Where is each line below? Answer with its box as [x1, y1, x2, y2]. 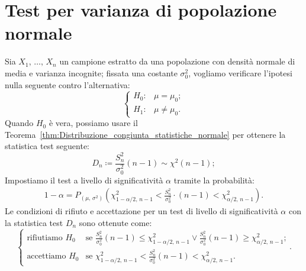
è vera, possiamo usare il [49, 117, 138, 129]
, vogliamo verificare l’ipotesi [188, 66, 292, 79]
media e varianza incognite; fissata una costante [5, 66, 178, 79]
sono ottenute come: [79, 216, 152, 228]
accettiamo [27, 252, 66, 261]
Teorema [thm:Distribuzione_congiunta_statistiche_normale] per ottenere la [5, 128, 286, 140]
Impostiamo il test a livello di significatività [5, 173, 163, 186]
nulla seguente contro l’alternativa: [5, 78, 130, 91]
